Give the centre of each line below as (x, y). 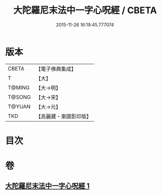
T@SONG (19, 97)
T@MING (19, 88)
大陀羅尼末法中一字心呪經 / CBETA (85, 10)
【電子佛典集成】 (56, 69)
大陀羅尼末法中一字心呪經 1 (48, 186)
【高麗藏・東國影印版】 (64, 116)
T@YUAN (19, 106)
